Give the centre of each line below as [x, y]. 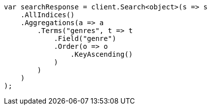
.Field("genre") [85, 38]
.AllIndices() [48, 15]
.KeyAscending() [102, 54]
